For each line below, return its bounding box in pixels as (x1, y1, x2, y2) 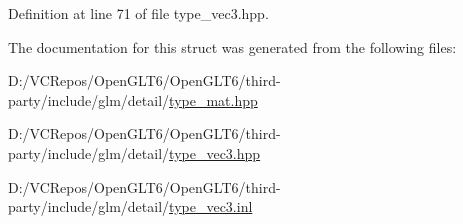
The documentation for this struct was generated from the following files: (8, 36, 457, 57)
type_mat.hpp (169, 89, 258, 110)
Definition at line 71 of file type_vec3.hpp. (8, 3, 269, 23)
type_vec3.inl (169, 196, 253, 217)
